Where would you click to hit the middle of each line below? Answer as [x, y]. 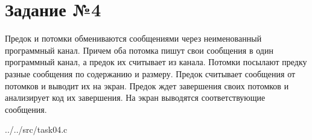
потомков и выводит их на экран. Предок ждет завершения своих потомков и [147, 85]
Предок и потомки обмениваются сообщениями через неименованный [133, 38]
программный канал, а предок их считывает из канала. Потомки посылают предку [156, 62]
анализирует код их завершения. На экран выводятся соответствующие [135, 97]
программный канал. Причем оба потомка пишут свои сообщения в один [139, 50]
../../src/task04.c [36, 129]
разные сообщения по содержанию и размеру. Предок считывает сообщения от [150, 73]
